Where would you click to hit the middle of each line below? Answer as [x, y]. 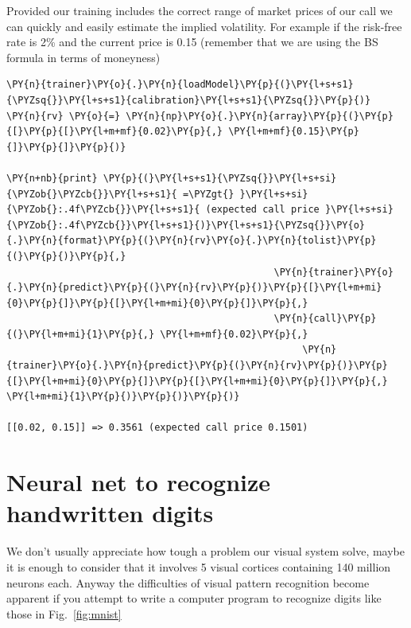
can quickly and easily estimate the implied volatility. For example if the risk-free [204, 26]
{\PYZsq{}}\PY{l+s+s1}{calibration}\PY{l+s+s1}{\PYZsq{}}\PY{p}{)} [189, 100]
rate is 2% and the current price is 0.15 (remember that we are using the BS [192, 42]
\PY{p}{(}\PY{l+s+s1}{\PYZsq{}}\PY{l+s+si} [220, 178]
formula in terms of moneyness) [83, 57]
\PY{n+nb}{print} [52, 178]
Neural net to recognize [139, 482]
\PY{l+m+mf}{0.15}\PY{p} [294, 132]
